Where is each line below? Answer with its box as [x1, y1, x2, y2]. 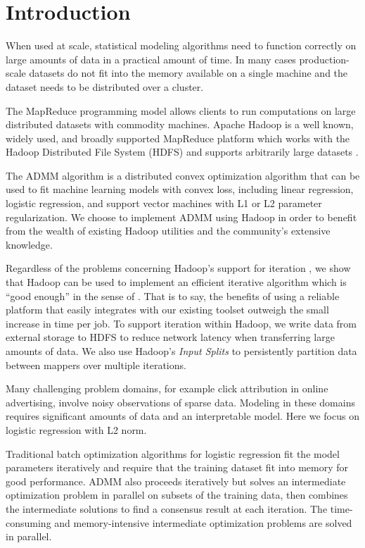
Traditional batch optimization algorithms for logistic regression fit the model [6, 446, 340, 461]
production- [299, 51, 350, 66]
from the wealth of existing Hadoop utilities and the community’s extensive [6, 223, 331, 238]
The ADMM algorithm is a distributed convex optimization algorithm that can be [6, 168, 360, 182]
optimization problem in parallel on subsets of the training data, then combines [6, 487, 348, 502]
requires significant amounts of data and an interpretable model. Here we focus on [6, 409, 359, 423]
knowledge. [6, 237, 53, 251]
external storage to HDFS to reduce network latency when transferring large [6, 330, 335, 344]
